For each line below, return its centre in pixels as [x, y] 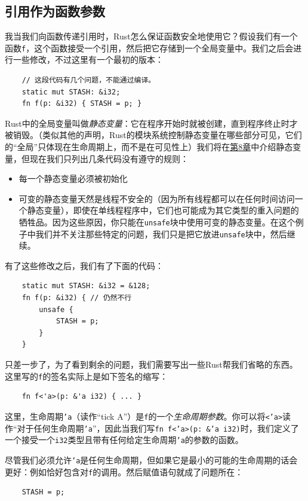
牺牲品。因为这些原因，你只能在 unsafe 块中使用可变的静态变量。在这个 [157, 222]
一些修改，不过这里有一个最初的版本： [88, 59]
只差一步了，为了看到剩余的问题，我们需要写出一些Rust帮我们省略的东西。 [151, 364]
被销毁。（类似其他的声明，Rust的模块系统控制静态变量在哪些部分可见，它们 [153, 135]
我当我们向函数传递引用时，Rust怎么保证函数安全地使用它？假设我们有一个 [151, 36]
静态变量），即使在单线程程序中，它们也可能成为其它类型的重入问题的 [163, 210]
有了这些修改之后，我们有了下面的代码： [84, 265]
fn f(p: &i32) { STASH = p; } [82, 104]
